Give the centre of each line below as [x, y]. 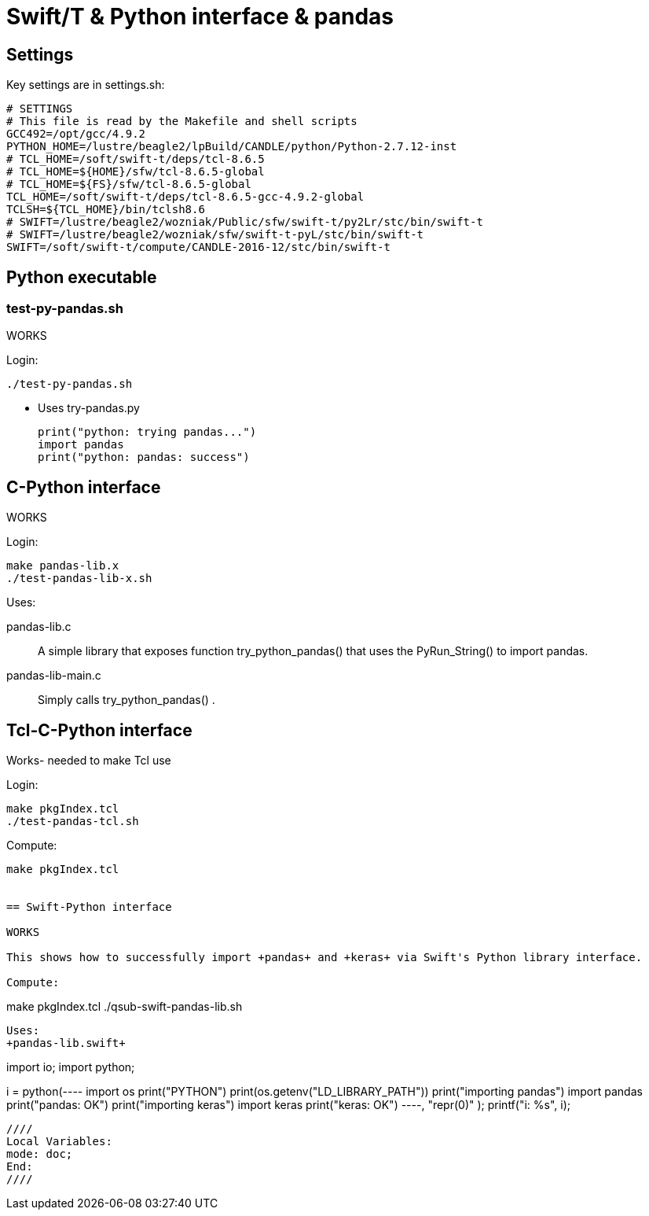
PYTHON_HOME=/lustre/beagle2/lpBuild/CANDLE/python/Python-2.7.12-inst [232, 147]
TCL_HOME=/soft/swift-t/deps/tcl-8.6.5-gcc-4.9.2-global [185, 197]
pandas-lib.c [39, 627]
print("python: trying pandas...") [147, 432]
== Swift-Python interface [89, 907]
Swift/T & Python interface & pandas [200, 17]
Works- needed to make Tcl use [89, 761]
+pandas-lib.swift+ [66, 1043]
